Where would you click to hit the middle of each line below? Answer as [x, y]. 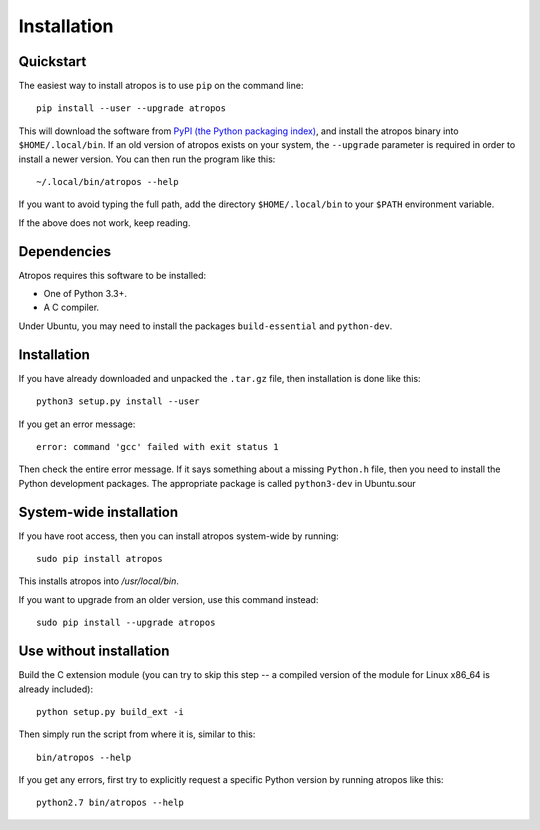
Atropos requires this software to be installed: [112, 275]
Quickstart [52, 61]
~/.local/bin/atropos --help [107, 182]
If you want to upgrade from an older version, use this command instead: [168, 599]
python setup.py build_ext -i [110, 711]
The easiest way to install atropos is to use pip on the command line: [161, 86]
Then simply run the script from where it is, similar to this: [137, 734]
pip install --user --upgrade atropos [131, 108]
